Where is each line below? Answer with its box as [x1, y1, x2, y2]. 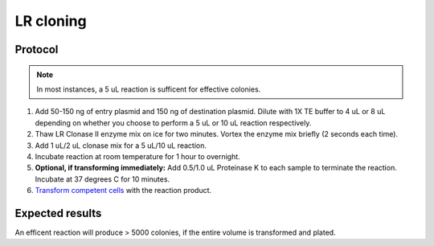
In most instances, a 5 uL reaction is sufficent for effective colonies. [36, 84, 261, 94]
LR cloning [14, 12, 88, 30]
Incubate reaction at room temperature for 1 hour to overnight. [35, 151, 240, 161]
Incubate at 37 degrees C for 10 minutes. [35, 174, 170, 184]
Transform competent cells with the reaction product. [35, 186, 212, 195]
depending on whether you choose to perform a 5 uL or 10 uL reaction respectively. [35, 117, 312, 128]
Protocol [14, 43, 59, 56]
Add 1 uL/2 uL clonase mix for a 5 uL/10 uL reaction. [35, 141, 207, 150]
